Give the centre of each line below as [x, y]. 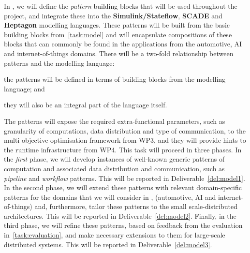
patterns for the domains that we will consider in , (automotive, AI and [110, 197]
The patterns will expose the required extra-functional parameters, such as [115, 121]
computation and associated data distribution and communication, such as [114, 168]
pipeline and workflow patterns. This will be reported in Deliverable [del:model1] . [125, 178]
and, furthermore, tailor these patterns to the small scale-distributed [136, 206]
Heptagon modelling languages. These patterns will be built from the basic [117, 25]
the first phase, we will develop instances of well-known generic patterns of [114, 159]
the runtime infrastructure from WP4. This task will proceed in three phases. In [123, 149]
